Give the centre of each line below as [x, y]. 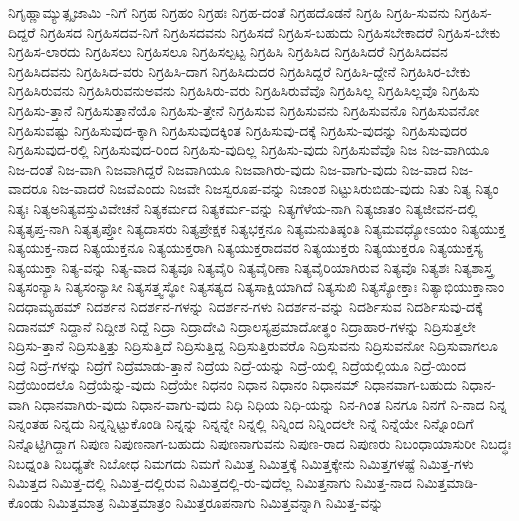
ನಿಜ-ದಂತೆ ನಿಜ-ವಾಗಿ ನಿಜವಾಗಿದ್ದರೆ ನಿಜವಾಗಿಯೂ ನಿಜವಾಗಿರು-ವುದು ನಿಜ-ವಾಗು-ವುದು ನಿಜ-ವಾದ [227, 168]
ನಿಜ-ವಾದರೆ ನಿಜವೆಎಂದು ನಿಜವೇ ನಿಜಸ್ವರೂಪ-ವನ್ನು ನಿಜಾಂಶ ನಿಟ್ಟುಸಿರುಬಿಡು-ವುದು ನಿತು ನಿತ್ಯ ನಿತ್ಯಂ [275, 188]
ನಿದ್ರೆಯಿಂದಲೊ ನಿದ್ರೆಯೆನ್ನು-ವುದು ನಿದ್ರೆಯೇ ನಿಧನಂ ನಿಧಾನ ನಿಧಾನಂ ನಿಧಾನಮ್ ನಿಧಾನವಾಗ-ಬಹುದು [233, 384]
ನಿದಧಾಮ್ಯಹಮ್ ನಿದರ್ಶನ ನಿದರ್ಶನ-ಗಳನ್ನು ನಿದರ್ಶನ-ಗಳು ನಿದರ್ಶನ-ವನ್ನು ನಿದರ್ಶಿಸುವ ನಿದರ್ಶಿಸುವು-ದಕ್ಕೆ [245, 305]
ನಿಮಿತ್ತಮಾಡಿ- [447, 482]
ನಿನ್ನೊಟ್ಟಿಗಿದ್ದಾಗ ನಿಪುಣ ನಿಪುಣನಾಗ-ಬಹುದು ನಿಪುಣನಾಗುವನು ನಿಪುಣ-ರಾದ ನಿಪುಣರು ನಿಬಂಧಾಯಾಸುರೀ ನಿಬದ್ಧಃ [260, 443]
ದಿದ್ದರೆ [22, 31]
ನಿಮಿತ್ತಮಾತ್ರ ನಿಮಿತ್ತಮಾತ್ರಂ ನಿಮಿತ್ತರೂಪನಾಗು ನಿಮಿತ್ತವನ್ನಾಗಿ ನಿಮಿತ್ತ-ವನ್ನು [216, 501]
